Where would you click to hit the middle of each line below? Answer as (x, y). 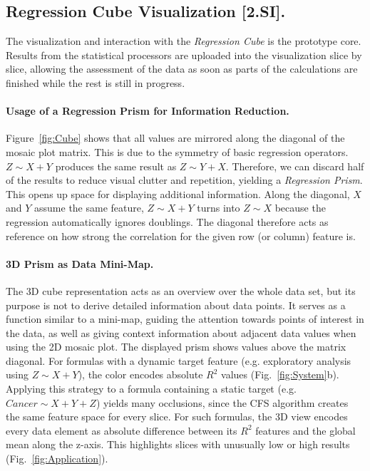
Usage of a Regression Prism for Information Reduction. (148, 111)
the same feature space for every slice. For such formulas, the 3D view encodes (177, 416)
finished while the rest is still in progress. (96, 82)
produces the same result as (116, 166)
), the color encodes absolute (140, 374)
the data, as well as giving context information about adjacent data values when (181, 332)
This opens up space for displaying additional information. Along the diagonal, (178, 193)
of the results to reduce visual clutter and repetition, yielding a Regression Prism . (184, 180)
